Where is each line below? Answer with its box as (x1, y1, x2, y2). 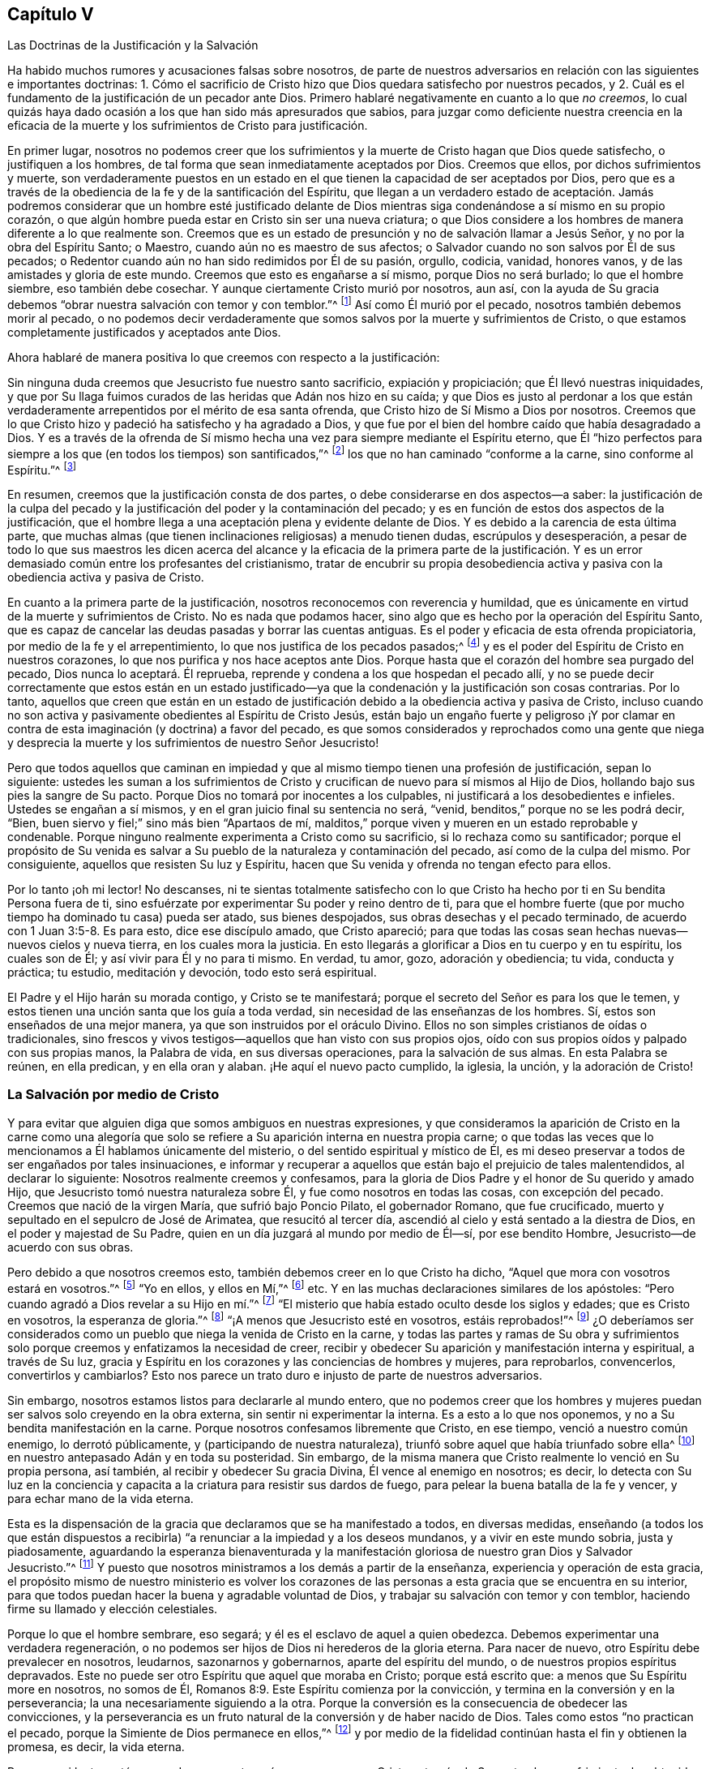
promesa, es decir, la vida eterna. (7, 1739, 185, 1754)
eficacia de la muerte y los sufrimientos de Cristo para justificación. (7, 118, 368, 133)
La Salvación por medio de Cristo (7, 1086, 220, 1103)
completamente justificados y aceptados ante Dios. (7, 325, 281, 340)
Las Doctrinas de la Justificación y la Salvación (7, 38, 259, 53)
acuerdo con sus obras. (7, 1239, 134, 1254)
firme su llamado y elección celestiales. (7, 1602, 218, 1617)
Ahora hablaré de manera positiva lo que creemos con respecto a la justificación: (7, 350, 440, 365)
